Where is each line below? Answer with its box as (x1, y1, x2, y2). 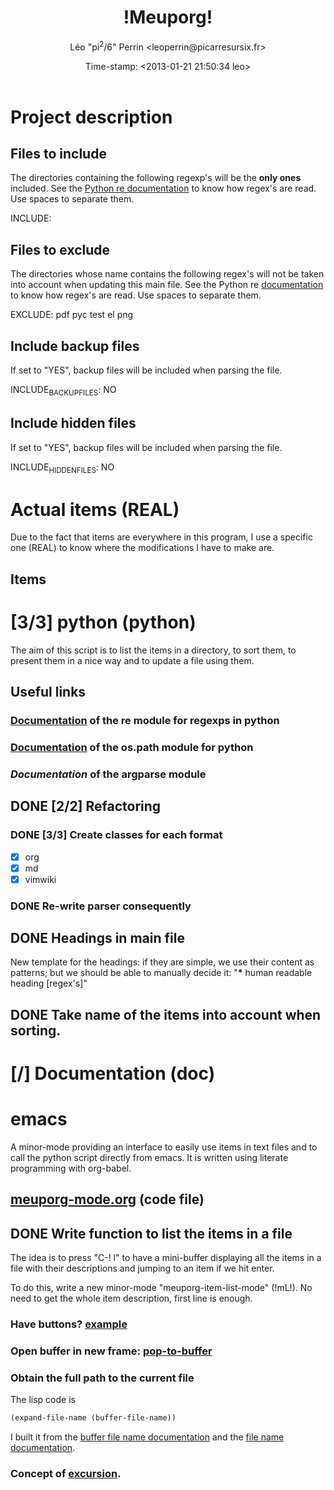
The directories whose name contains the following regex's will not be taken (10, 268, 325, 280)
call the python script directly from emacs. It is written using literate (10, 1151, 289, 1163)
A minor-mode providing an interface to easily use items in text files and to (10, 1141, 318, 1153)
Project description (10, 106, 173, 128)
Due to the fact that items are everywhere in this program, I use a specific (10, 531, 313, 543)
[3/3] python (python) (10, 611, 197, 633)
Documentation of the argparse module (10, 767, 207, 781)
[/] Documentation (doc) (10, 1062, 216, 1085)
